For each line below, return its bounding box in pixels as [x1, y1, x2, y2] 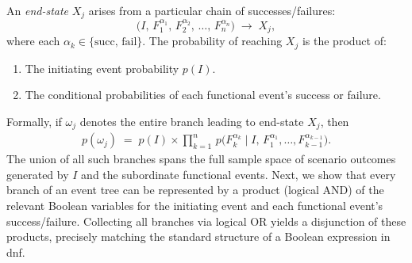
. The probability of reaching [142, 32, 283, 49]
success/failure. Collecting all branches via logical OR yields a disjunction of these [6, 212, 406, 229]
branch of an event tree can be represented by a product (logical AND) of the [6, 181, 384, 198]
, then [320, 112, 349, 129]
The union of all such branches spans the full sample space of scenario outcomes [6, 151, 396, 167]
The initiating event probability [25, 59, 179, 76]
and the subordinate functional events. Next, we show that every [81, 166, 396, 182]
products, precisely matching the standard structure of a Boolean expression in [6, 228, 391, 245]
